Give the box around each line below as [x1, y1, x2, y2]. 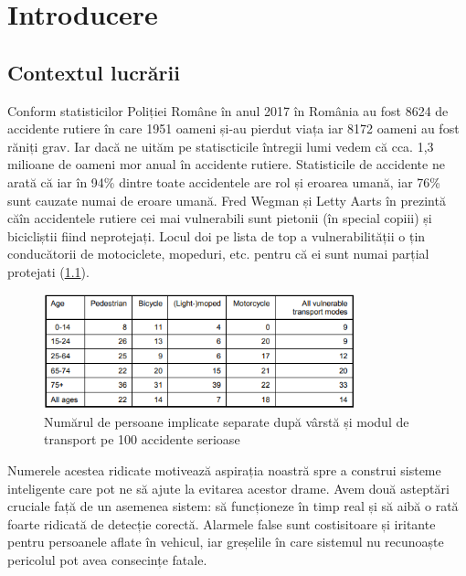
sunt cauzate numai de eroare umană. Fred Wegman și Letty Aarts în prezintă [7, 190, 446, 209]
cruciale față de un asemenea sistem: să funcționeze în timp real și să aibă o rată [7, 496, 459, 516]
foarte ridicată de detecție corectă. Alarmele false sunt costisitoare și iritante [7, 514, 436, 533]
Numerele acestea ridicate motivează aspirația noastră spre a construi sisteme [7, 461, 441, 480]
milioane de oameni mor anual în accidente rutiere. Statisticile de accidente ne [7, 155, 445, 174]
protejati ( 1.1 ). [7, 261, 90, 281]
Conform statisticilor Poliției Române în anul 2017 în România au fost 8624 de [7, 101, 449, 120]
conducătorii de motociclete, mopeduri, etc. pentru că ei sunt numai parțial [7, 244, 429, 263]
